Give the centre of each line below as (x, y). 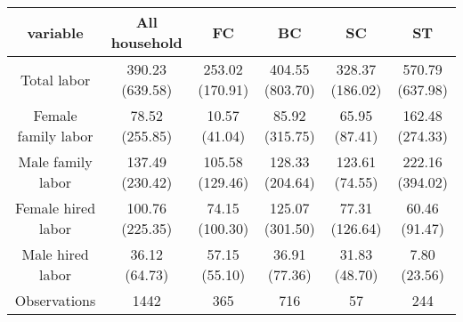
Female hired (56, 208)
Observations (55, 300)
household (146, 42)
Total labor (55, 79)
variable (55, 32)
